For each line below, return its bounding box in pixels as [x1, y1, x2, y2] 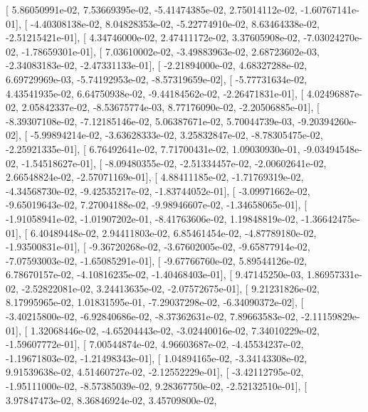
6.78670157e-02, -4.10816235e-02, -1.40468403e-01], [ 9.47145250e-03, [6, 267, 304, 282]
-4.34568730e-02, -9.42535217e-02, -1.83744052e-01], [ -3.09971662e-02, [6, 183, 310, 198]
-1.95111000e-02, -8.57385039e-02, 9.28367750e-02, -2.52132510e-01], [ [6, 379, 307, 393]
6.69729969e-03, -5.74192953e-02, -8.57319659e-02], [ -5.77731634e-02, [6, 71, 307, 86]
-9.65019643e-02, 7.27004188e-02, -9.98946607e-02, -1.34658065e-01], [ [6, 197, 307, 212]
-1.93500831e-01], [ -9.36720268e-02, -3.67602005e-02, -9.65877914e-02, [6, 239, 310, 254]
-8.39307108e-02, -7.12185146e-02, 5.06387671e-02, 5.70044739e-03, [6, 113, 295, 128]
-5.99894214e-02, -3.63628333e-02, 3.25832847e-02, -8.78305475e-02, [30, 127, 323, 142]
